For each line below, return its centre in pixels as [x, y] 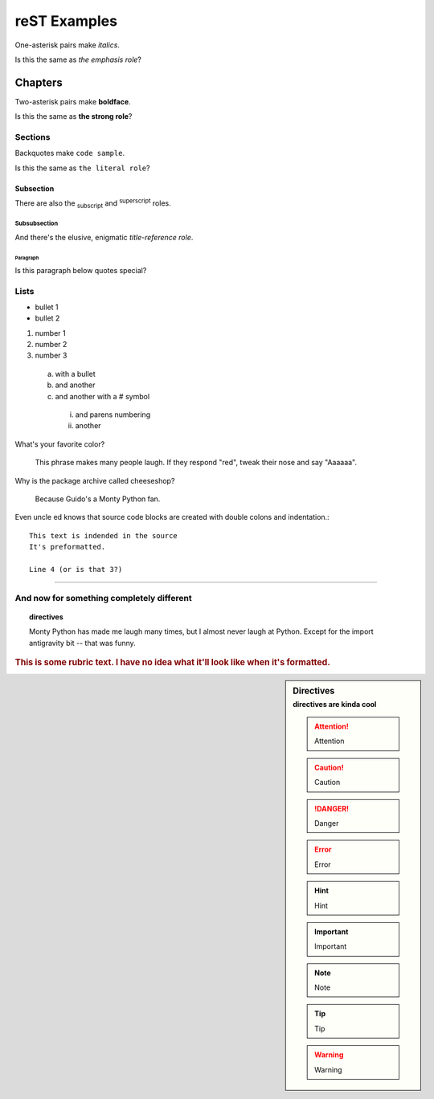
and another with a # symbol [102, 396]
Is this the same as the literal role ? [82, 168]
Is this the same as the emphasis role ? [78, 59]
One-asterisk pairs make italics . [68, 45]
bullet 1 [47, 307]
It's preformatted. [68, 547]
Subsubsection [37, 223]
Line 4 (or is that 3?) [76, 569]
